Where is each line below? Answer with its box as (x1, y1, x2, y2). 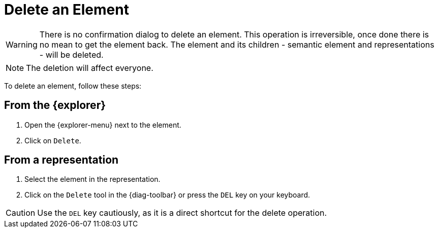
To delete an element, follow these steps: (4, 81, 142, 90)
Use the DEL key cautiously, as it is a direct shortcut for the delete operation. (37, 208, 327, 218)
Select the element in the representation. (24, 175, 161, 184)
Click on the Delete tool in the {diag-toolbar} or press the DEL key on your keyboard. (24, 190, 310, 200)
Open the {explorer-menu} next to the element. (24, 120, 181, 129)
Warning (6, 39, 38, 50)
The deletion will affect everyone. (26, 62, 153, 73)
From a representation (4, 153, 119, 167)
